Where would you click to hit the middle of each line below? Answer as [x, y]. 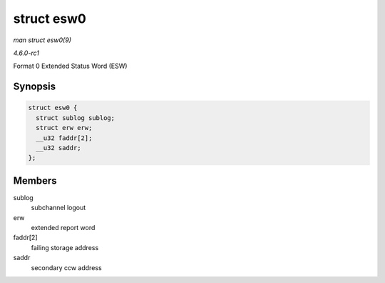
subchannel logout [58, 208]
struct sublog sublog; [76, 118]
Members [35, 180]
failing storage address [65, 247]
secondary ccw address [67, 267]
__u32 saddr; [58, 148]
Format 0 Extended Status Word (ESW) [70, 66]
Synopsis [35, 87]
